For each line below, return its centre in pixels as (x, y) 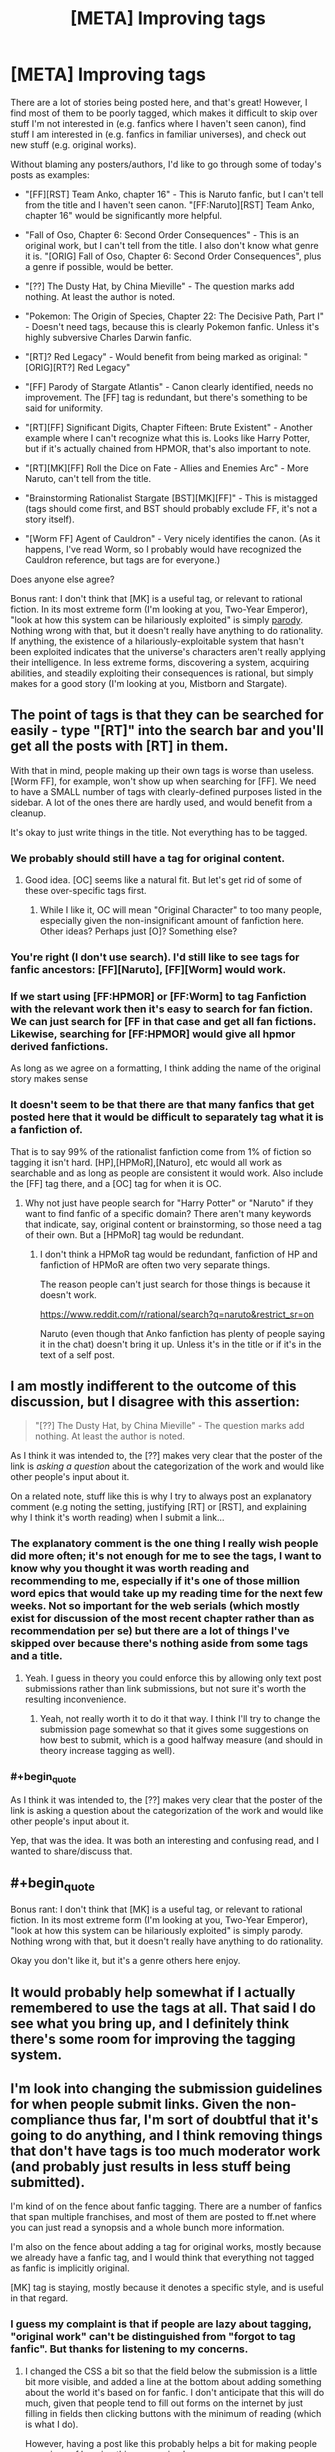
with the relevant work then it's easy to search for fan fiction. (161, 1009)
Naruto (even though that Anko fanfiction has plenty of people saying (182, 1333)
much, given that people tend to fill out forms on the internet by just (163, 2403)
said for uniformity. (63, 408)
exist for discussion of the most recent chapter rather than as (162, 1619)
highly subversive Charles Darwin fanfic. (108, 337)
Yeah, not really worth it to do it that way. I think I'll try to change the (180, 1718)
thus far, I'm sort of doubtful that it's (203, 2120)
